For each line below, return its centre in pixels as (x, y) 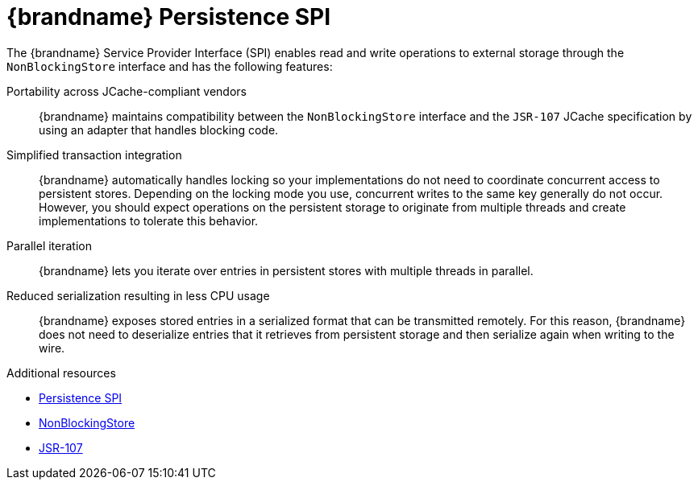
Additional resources (61, 373)
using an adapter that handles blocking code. (159, 130)
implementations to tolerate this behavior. (149, 220)
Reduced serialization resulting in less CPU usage (138, 295)
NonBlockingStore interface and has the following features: (170, 66)
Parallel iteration (49, 245)
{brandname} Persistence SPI (169, 17)
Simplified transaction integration (94, 154)
